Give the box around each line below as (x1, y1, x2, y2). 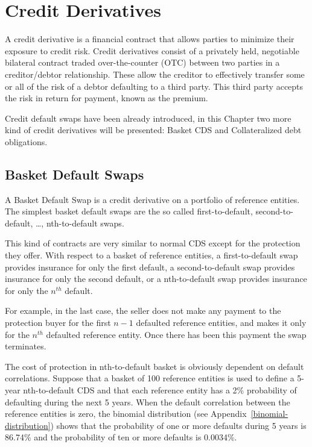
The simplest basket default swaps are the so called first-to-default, (5, 205, 253, 217)
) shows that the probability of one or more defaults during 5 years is (50, 419, 307, 431)
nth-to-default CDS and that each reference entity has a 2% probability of (23, 383, 297, 396)
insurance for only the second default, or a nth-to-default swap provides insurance (5, 272, 307, 285)
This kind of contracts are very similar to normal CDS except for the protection (5, 237, 301, 249)
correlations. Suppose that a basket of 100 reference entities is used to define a (5, 372, 294, 384)
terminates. (5, 340, 46, 352)
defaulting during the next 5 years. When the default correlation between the (5, 395, 290, 408)
